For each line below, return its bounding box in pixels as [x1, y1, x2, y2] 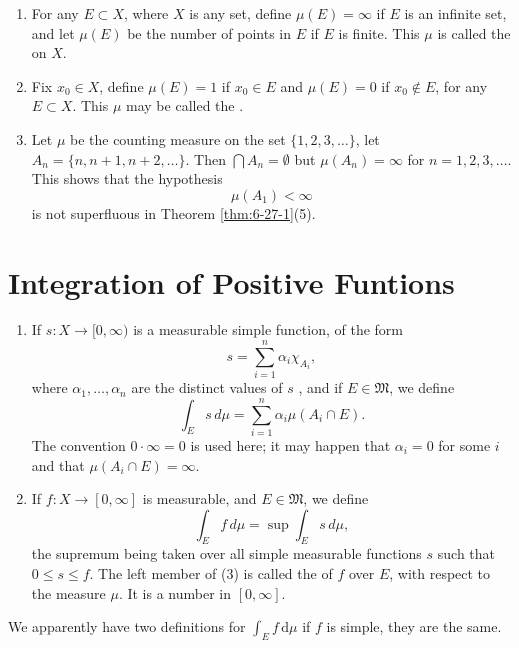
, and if [298, 377, 343, 398]
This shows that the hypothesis [31, 168, 223, 189]
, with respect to [389, 563, 491, 584]
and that [31, 454, 85, 475]
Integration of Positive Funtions [8, 261, 455, 302]
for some [438, 434, 491, 455]
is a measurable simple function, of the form [133, 319, 404, 340]
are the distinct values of [131, 377, 283, 398]
